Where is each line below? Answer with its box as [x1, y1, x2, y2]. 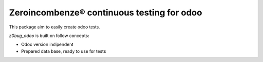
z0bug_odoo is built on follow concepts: [9, 33, 90, 38]
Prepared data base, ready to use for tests [21, 48, 106, 54]
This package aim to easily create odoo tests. [9, 24, 100, 30]
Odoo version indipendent [21, 41, 74, 48]
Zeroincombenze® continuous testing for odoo [9, 7, 202, 18]
